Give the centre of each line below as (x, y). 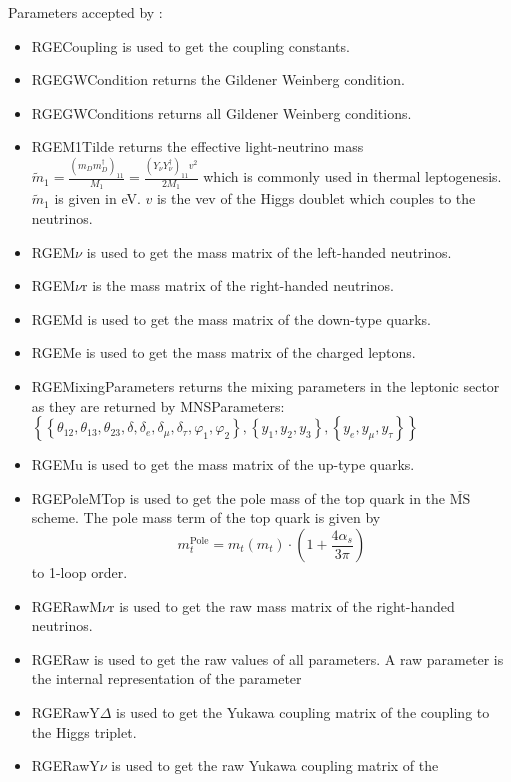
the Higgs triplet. (84, 731)
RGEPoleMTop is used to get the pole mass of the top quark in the (238, 497)
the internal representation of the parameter (166, 678)
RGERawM (67, 605)
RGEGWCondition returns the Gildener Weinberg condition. (218, 79)
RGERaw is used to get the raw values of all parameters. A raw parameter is (267, 658)
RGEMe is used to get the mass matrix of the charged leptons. (223, 352)
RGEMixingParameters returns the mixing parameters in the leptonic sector (265, 386)
